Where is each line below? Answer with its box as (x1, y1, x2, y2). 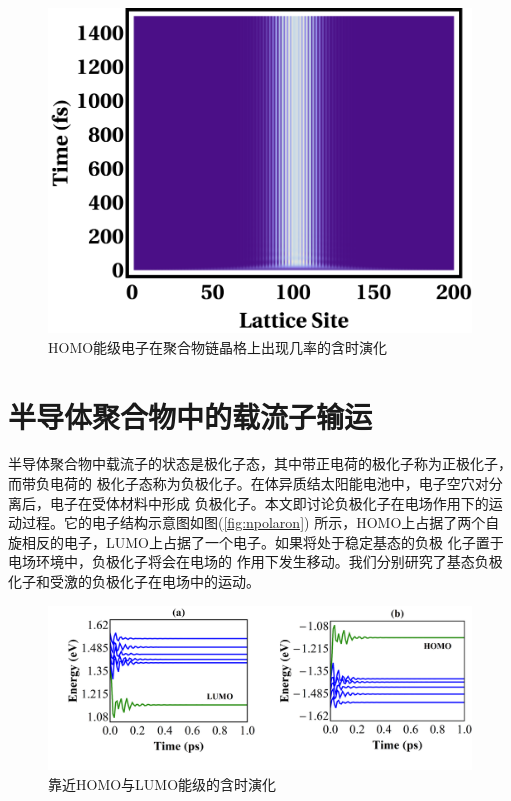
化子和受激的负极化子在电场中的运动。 (8, 571, 260, 592)
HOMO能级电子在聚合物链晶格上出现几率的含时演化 (48, 336, 388, 357)
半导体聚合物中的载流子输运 (8, 395, 373, 436)
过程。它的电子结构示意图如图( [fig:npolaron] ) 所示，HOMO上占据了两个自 (21, 512, 500, 533)
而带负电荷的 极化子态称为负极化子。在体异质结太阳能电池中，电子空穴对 (8, 473, 489, 494)
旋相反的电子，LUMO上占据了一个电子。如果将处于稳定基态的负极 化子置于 (8, 531, 504, 552)
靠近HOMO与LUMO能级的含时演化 (48, 774, 277, 795)
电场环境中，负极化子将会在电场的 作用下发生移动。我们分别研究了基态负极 (8, 551, 503, 572)
